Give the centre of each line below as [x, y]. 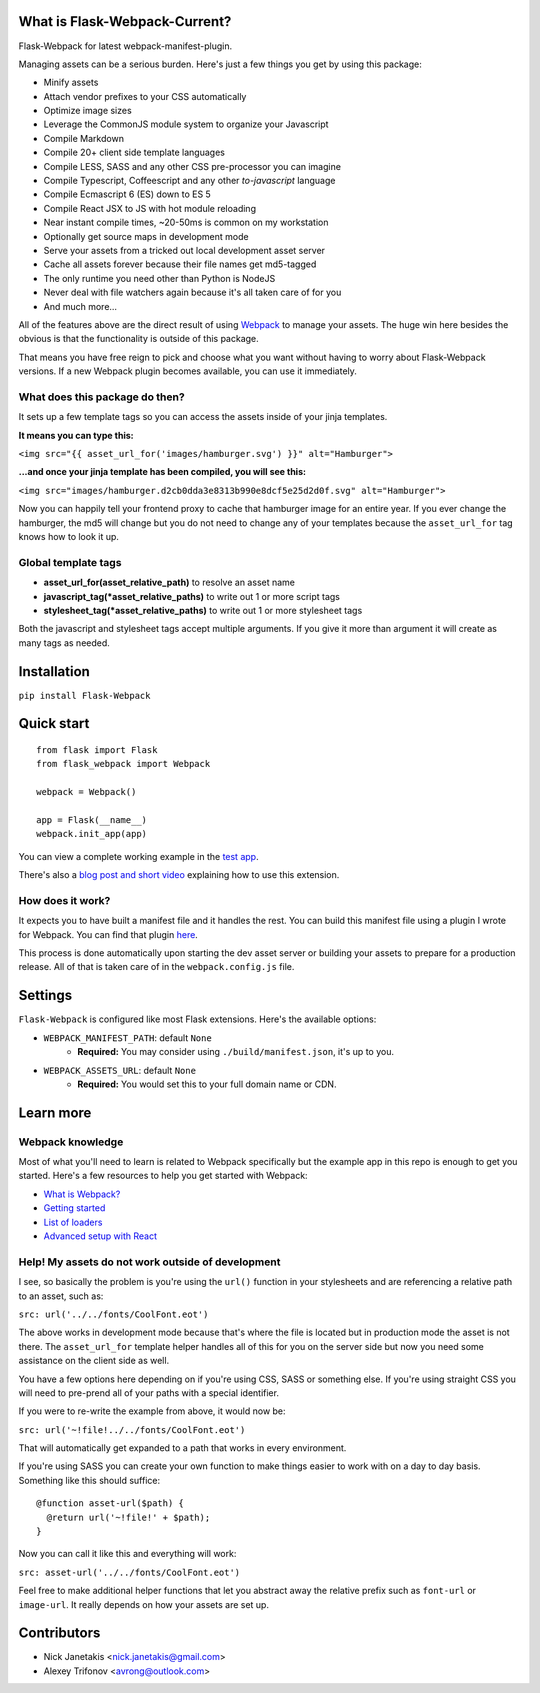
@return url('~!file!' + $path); [128, 1517]
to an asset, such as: [61, 1296]
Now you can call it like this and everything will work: [127, 1554]
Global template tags [70, 562]
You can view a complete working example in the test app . [138, 856]
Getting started [74, 1208]
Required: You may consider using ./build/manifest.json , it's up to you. [236, 1052]
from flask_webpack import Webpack [123, 764]
